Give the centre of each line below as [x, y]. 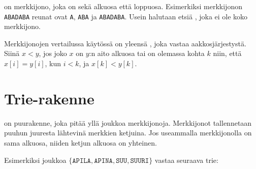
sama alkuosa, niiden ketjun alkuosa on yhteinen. [81, 142]
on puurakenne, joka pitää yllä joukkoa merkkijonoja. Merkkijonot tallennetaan [128, 122]
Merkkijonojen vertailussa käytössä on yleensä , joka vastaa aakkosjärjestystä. [125, 43]
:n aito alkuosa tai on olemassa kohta [147, 53]
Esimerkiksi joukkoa [35, 160]
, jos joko [53, 53]
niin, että [227, 53]
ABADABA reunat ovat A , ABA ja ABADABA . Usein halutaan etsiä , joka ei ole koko [126, 16]
